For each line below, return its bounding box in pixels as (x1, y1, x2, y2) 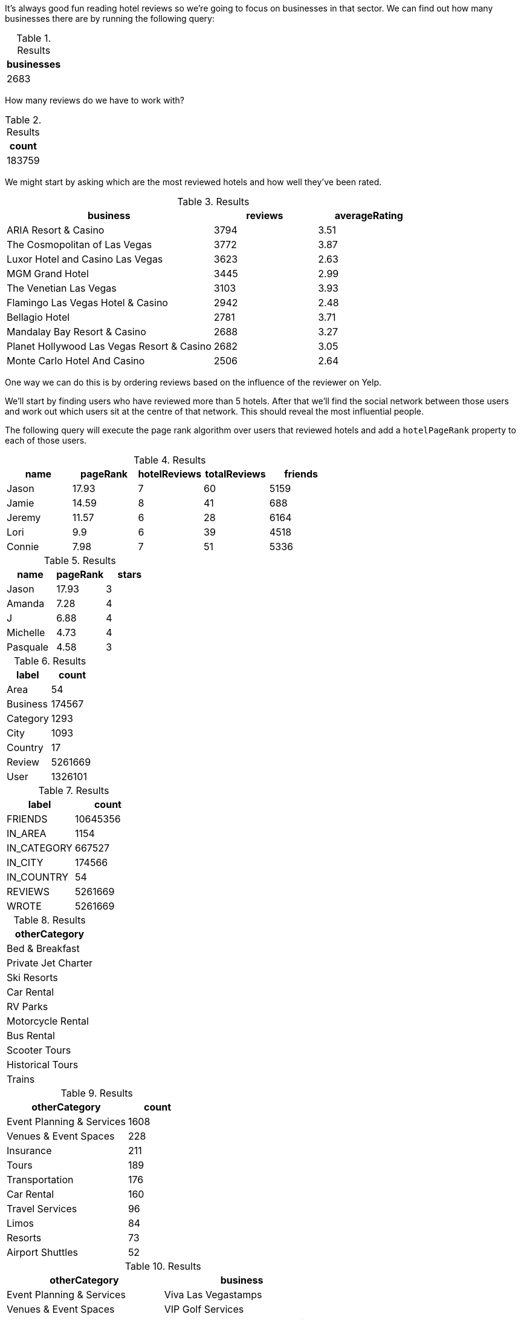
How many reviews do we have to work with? (5, 95, 185, 105)
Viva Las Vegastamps (164, 1289, 262, 1301)
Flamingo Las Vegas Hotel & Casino (7, 297, 168, 309)
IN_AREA (7, 827, 47, 839)
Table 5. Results (44, 554, 116, 566)
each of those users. (5, 435, 87, 445)
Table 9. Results (60, 1087, 133, 1099)
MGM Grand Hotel (7, 268, 89, 280)
